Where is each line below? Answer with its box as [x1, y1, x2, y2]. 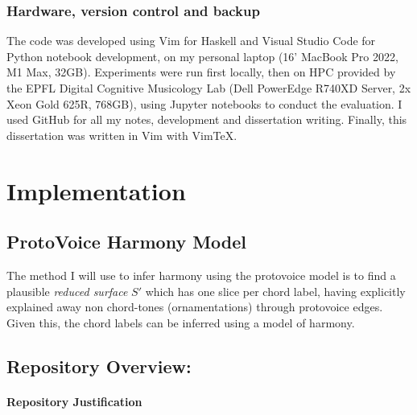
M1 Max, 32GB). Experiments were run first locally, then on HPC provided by [6, 64, 396, 80]
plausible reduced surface [6, 282, 128, 299]
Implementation [6, 174, 186, 207]
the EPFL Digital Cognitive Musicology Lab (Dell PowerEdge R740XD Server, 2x [6, 80, 411, 96]
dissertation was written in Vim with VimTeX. [6, 126, 237, 143]
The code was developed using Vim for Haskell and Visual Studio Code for [6, 32, 376, 49]
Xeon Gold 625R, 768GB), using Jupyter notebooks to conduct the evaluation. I [6, 95, 403, 112]
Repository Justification [6, 392, 142, 409]
